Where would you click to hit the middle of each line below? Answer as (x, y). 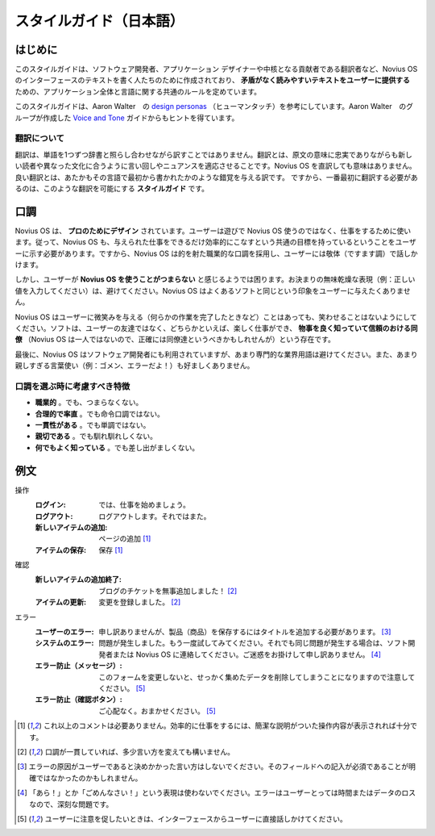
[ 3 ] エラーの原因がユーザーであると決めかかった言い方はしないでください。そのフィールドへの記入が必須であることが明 (217, 767)
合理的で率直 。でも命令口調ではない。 (99, 414)
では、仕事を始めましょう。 (145, 505)
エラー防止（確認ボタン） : (79, 700)
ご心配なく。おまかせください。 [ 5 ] (157, 711)
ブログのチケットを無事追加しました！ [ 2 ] (168, 591)
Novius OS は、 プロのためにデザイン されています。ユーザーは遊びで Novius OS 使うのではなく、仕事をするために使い (213, 231)
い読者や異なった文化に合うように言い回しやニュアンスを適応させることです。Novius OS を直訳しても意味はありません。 (215, 166)
